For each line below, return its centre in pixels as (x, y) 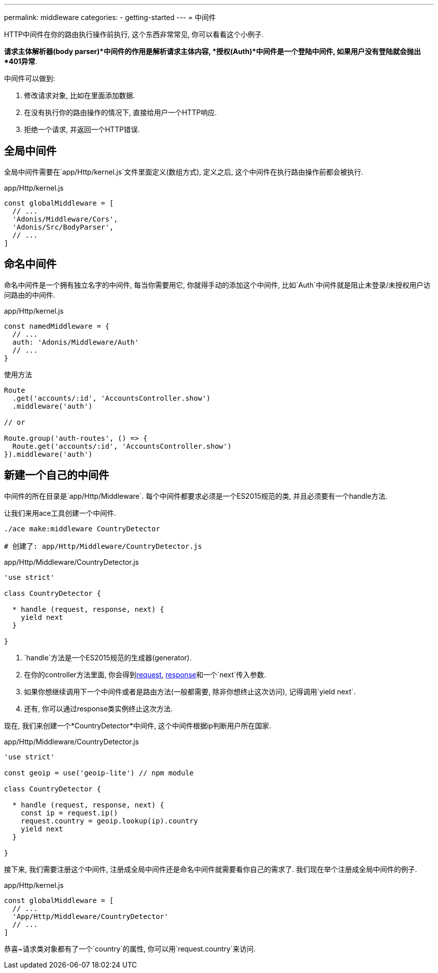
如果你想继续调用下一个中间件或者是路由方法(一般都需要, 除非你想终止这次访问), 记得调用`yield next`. (190, 691)
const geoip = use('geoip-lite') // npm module (99, 773)
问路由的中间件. (30, 295)
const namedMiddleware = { (57, 326)
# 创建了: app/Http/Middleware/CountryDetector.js (103, 546)
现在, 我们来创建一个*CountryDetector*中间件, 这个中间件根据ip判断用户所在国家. (138, 725)
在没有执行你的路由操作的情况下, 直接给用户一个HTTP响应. (120, 112)
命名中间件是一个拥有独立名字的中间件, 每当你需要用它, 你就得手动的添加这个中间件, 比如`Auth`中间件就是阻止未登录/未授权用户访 (217, 285)
